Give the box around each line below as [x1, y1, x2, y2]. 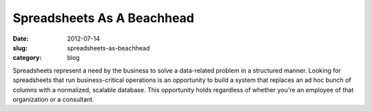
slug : [12, 43, 28, 52]
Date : [12, 34, 29, 43]
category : [12, 54, 42, 62]
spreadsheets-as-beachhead [67, 43, 150, 52]
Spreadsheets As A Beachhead [12, 10, 194, 26]
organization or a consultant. [12, 95, 94, 103]
